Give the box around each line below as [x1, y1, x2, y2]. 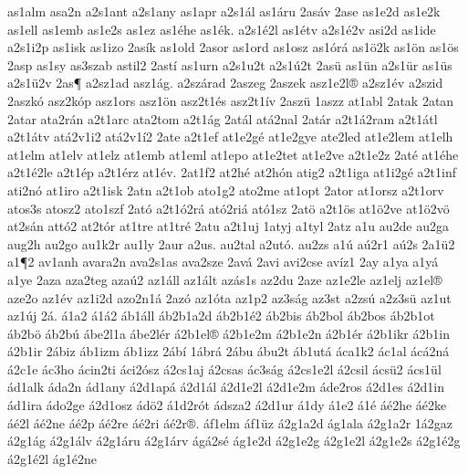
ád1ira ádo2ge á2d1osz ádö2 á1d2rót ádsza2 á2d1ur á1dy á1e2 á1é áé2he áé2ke [7, 395, 447, 415]
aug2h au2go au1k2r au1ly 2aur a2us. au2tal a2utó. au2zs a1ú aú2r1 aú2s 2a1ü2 [7, 234, 455, 253]
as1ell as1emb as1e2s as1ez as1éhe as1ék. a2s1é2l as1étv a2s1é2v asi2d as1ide [7, 19, 436, 38]
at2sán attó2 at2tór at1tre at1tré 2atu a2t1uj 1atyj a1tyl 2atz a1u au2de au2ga [7, 216, 449, 236]
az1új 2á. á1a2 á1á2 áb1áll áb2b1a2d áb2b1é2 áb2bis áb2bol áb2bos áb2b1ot [7, 306, 435, 325]
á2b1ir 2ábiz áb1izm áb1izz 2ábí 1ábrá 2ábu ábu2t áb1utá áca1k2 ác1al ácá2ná [7, 342, 450, 361]
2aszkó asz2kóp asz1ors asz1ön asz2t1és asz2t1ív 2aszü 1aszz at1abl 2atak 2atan [7, 90, 454, 110]
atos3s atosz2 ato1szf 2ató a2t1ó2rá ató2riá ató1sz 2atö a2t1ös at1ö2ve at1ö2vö [7, 198, 450, 217]
